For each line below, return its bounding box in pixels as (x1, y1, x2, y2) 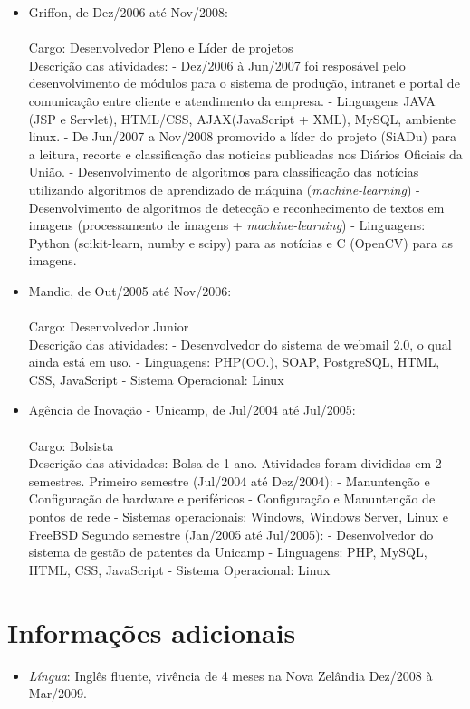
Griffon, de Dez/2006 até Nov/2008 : (28, 3, 228, 21)
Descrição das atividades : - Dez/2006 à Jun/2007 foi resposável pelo (28, 55, 406, 74)
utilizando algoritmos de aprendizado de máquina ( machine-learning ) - (28, 179, 420, 198)
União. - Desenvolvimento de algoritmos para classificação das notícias (28, 162, 419, 181)
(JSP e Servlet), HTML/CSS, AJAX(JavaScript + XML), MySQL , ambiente (28, 109, 456, 128)
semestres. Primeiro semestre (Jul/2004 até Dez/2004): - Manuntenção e (28, 471, 430, 490)
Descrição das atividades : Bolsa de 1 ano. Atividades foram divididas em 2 (28, 454, 442, 473)
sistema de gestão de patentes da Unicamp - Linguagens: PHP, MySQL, (28, 542, 427, 561)
